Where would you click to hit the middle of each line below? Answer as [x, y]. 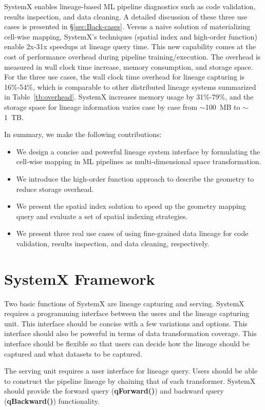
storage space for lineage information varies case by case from [101, 106]
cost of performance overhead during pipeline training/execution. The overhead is [132, 56]
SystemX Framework [80, 278]
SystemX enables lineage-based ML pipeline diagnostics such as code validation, [130, 6]
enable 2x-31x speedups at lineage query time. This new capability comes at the [130, 46]
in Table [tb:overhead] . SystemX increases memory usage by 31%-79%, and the [129, 97]
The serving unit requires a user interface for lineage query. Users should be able [131, 371]
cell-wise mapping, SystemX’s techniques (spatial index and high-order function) [131, 36]
